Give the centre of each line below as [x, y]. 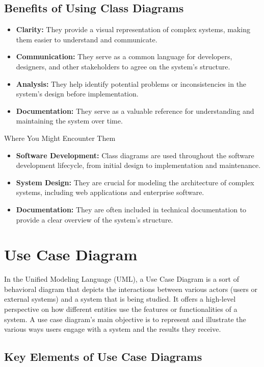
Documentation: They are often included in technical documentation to [131, 209]
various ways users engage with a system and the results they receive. [113, 329]
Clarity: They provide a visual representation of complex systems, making [133, 29]
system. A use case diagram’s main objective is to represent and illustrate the [125, 319]
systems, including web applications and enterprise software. [110, 192]
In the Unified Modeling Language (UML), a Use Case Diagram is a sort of [122, 279]
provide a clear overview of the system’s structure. [95, 219]
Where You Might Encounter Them [60, 138]
